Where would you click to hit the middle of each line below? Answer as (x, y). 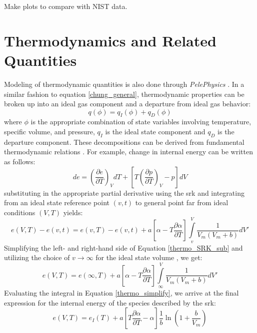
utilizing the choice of (37, 257)
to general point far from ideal (182, 202)
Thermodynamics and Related (110, 40)
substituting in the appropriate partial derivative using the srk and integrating (124, 192)
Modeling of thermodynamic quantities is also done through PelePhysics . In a (124, 84)
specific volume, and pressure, (49, 132)
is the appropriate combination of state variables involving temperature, (141, 122)
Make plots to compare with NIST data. (66, 6)
